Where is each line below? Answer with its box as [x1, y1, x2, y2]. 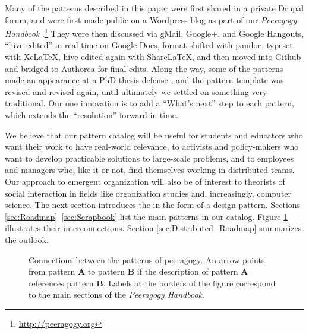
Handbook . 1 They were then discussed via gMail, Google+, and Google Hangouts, [5, 26, 304, 39]
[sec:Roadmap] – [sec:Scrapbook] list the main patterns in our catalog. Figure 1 [5, 210, 288, 222]
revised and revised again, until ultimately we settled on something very [5, 85, 267, 97]
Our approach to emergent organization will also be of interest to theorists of [5, 175, 285, 187]
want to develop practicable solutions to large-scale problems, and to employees [5, 152, 294, 164]
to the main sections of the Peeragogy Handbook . [29, 288, 204, 301]
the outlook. [5, 233, 49, 245]
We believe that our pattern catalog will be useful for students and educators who [5, 128, 303, 141]
